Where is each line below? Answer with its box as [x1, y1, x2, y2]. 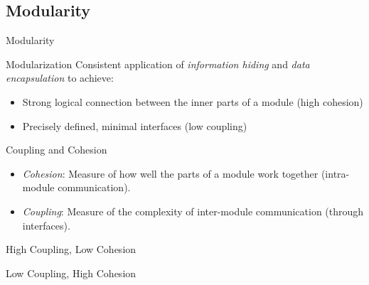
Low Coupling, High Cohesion [6, 265, 137, 280]
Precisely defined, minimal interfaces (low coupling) [22, 118, 247, 133]
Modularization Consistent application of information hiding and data [6, 56, 310, 71]
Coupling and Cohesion [6, 142, 107, 157]
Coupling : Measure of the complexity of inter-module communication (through [22, 203, 364, 218]
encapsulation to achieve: [6, 70, 114, 85]
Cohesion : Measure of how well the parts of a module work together [22, 166, 319, 181]
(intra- [321, 166, 350, 181]
